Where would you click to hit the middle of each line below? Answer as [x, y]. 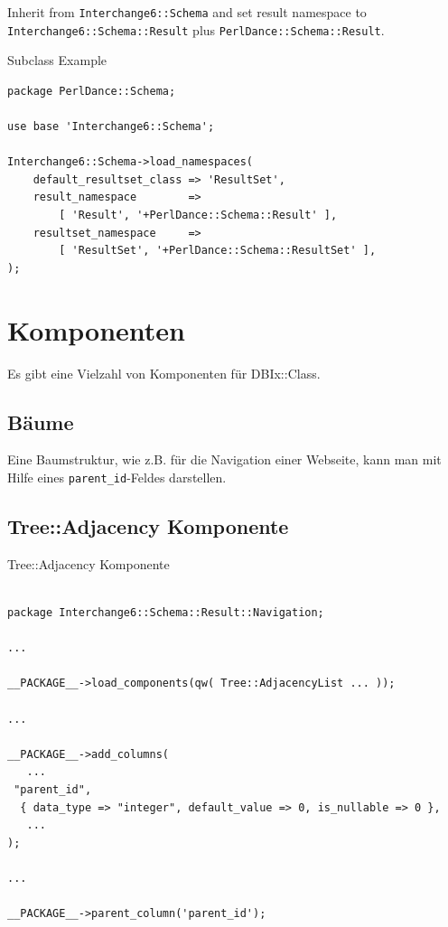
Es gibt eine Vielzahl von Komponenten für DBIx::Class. [164, 373]
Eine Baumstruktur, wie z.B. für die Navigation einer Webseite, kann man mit [224, 459]
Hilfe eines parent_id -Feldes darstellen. [117, 477]
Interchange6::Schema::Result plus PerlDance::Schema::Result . [196, 29]
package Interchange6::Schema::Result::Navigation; [166, 613]
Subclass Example [57, 60]
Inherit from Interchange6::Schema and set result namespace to [187, 12]
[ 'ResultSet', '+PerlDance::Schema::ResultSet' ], [218, 251]
